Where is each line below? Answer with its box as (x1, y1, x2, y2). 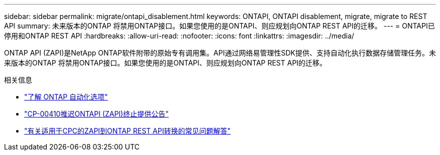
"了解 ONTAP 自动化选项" (24, 92, 108, 101)
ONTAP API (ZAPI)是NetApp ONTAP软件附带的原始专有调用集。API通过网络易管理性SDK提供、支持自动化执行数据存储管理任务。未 (4, 48, 436, 57)
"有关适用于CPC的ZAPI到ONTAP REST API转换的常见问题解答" (24, 126, 231, 135)
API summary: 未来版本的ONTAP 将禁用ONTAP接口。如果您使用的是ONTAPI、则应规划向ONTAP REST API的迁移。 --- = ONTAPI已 (4, 21, 435, 30)
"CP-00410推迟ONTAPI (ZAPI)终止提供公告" (24, 109, 169, 118)
